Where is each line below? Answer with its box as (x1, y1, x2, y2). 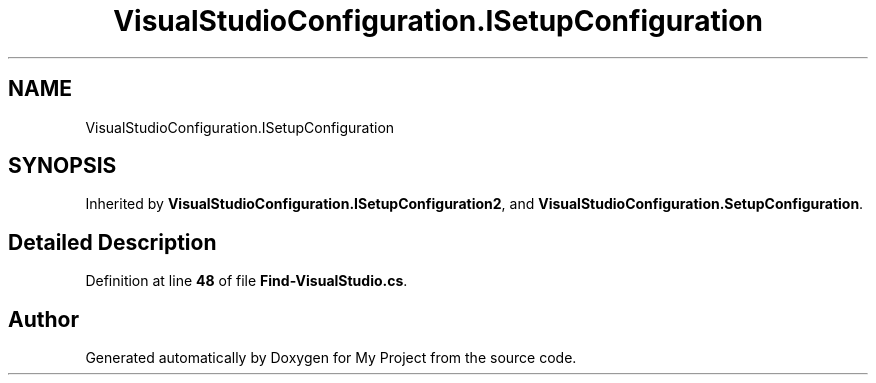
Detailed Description (8, 229, 217, 255)
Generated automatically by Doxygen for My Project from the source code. (85, 349, 577, 367)
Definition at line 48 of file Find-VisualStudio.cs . (85, 272, 408, 290)
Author (8, 306, 79, 332)
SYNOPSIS (8, 153, 117, 179)
